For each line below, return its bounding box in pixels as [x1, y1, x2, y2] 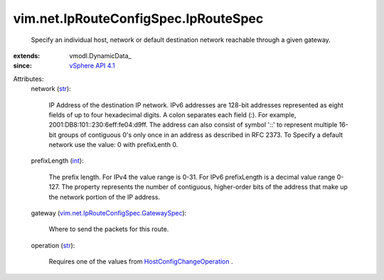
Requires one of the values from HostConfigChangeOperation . [48, 257, 234, 266]
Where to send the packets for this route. [48, 225, 169, 234]
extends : [13, 51, 41, 60]
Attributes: [13, 75, 44, 83]
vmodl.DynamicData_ [69, 51, 132, 60]
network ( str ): [31, 85, 71, 93]
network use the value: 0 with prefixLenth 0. [48, 141, 178, 149]
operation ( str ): [31, 241, 75, 249]
